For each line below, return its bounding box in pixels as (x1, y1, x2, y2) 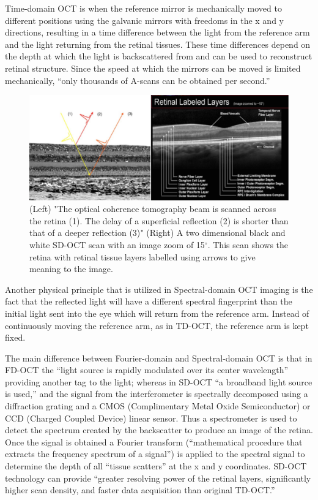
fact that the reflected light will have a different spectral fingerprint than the (5, 295, 292, 308)
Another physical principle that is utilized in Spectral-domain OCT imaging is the (5, 282, 313, 295)
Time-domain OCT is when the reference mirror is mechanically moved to (5, 2, 282, 14)
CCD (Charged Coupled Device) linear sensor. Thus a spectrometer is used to (5, 411, 297, 424)
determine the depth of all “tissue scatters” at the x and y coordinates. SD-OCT (5, 460, 307, 472)
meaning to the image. (29, 262, 113, 275)
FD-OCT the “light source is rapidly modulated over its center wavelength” (5, 363, 289, 376)
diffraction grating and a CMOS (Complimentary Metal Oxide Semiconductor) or (5, 400, 311, 412)
